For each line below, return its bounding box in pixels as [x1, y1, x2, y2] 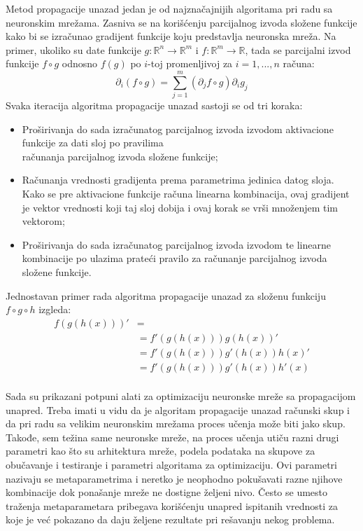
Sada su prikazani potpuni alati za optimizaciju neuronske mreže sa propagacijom [6, 388, 356, 403]
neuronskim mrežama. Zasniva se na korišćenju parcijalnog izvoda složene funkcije [6, 15, 357, 29]
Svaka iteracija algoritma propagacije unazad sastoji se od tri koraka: [6, 98, 303, 113]
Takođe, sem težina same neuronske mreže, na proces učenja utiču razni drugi [6, 429, 339, 444]
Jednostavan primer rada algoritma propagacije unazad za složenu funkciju [6, 288, 326, 303]
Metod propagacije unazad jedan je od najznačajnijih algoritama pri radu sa [6, 1, 333, 15]
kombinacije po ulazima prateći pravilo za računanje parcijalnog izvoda [22, 251, 327, 265]
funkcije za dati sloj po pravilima [22, 135, 164, 150]
